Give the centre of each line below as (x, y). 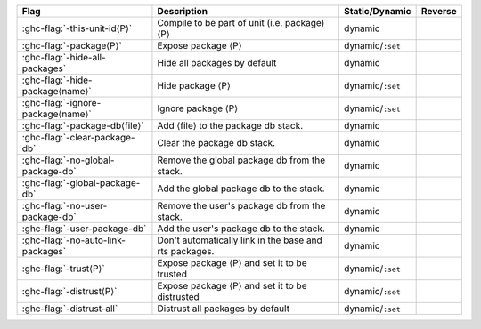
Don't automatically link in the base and (240, 240)
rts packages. (186, 251)
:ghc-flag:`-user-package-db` (84, 229)
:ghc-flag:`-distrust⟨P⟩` (69, 291)
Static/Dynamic (378, 11)
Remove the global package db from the (241, 160)
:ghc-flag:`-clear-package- (78, 137)
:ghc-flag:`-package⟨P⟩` (72, 46)
